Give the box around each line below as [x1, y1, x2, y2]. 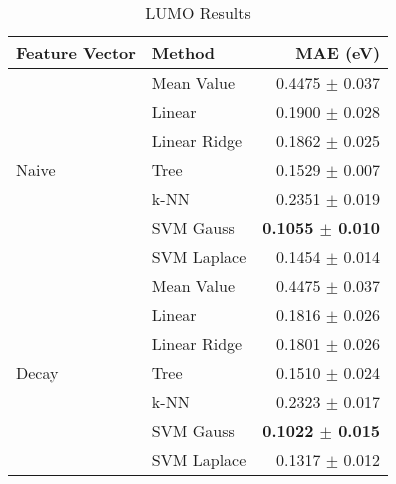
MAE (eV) [295, 41, 381, 64]
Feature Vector [16, 41, 136, 64]
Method [151, 41, 216, 64]
